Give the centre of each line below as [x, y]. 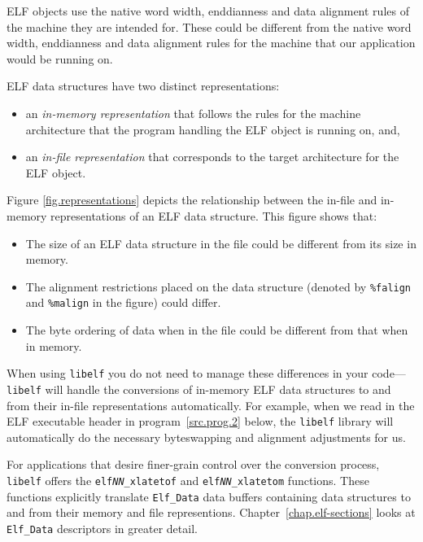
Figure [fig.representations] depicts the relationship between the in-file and [192, 200]
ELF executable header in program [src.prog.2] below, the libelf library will [200, 421]
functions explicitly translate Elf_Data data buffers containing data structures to [209, 496]
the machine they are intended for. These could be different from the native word [209, 26]
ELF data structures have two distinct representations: [143, 86]
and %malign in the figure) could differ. [123, 302]
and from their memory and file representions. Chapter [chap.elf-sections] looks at [211, 512]
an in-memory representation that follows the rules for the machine [193, 113]
